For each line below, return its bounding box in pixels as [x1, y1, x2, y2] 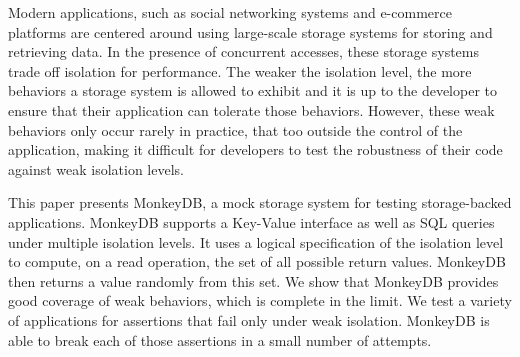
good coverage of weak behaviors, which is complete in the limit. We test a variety [8, 290, 512, 311]
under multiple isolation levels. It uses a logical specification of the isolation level [8, 231, 504, 252]
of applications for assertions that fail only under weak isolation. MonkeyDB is [8, 309, 490, 330]
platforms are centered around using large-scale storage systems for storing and [8, 21, 493, 42]
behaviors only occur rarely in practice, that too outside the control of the [8, 119, 463, 140]
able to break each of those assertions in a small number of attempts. [8, 329, 432, 350]
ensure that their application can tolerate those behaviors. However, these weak [8, 99, 495, 120]
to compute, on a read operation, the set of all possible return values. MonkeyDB [8, 251, 506, 272]
